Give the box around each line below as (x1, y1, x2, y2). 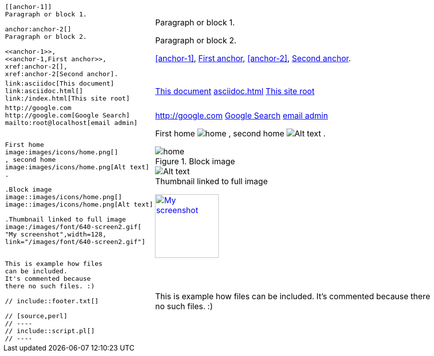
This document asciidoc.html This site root (155, 86, 315, 96)
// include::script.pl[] (5, 327, 95, 335)
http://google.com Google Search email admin (155, 110, 328, 120)
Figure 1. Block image (155, 156, 235, 166)
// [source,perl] (5, 312, 68, 320)
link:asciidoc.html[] (5, 87, 83, 95)
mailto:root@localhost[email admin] (5, 119, 138, 126)
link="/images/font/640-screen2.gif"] (5, 238, 145, 245)
